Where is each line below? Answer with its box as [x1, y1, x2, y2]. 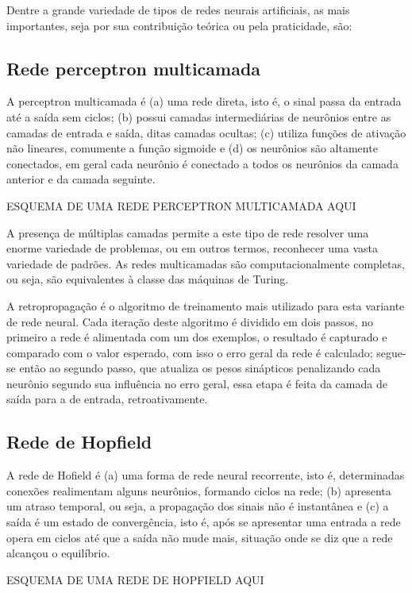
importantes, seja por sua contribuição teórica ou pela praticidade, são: [6, 17, 352, 33]
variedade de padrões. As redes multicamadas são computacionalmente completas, [6, 255, 405, 271]
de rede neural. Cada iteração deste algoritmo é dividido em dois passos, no [6, 313, 374, 329]
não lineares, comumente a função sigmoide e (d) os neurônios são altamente [6, 140, 378, 156]
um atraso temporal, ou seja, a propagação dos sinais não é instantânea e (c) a [6, 498, 389, 514]
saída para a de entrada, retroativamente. [6, 391, 208, 407]
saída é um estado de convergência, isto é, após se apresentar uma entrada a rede [6, 514, 401, 530]
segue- [376, 344, 406, 360]
